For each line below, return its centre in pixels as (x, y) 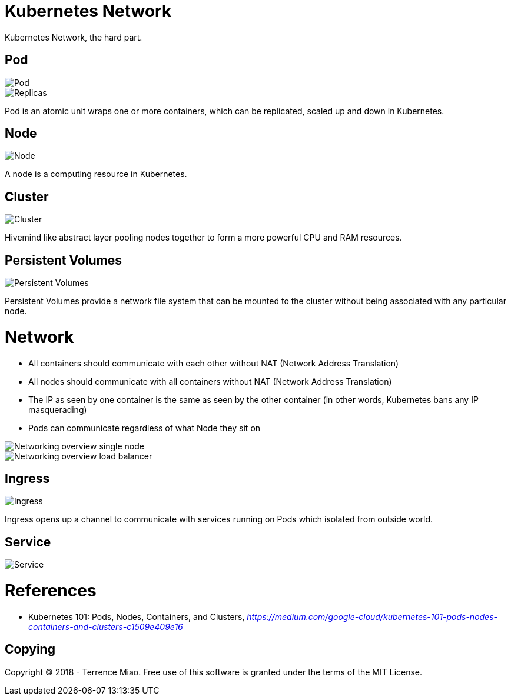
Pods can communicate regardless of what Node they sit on (145, 428)
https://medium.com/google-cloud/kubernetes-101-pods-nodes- (372, 616)
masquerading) (58, 409)
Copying (30, 649)
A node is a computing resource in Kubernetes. (96, 174)
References (51, 591)
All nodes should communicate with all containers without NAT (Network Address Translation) (210, 381)
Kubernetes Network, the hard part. (74, 37)
